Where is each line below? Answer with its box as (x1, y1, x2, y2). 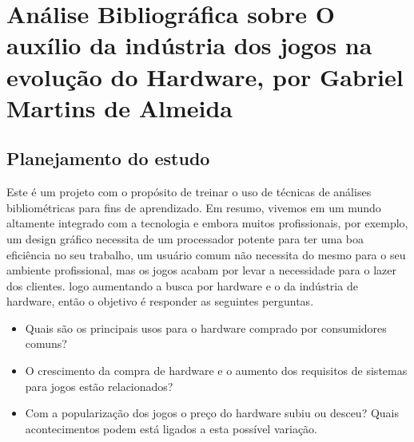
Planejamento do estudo (6, 146, 210, 171)
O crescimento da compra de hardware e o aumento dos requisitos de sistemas (25, 362, 408, 379)
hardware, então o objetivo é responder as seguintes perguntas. (6, 293, 314, 310)
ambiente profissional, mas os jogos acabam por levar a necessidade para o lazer (6, 262, 396, 278)
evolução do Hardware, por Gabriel (6, 60, 404, 93)
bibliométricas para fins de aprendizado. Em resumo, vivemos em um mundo (6, 199, 381, 215)
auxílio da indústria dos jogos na (6, 29, 372, 61)
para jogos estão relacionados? (25, 377, 173, 394)
